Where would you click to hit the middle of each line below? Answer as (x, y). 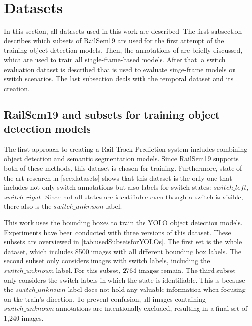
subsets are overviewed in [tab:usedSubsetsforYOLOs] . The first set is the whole (123, 242)
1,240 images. (24, 317)
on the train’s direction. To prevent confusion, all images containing (105, 299)
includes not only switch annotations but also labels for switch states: (108, 187)
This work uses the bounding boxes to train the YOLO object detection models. (123, 223)
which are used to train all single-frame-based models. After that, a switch (115, 59)
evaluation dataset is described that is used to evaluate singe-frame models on (120, 69)
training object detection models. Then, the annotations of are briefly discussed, (123, 50)
